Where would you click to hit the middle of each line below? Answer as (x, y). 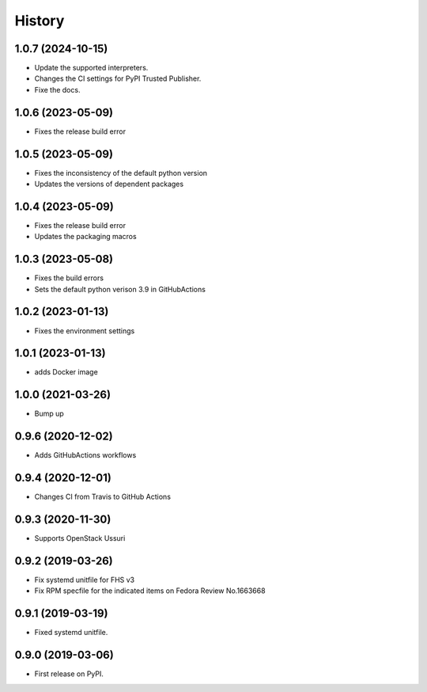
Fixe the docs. (57, 89)
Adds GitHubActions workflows (85, 455)
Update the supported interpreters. (91, 68)
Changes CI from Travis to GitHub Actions (103, 497)
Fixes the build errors (69, 278)
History (40, 21)
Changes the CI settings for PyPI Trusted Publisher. (118, 78)
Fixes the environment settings (85, 331)
